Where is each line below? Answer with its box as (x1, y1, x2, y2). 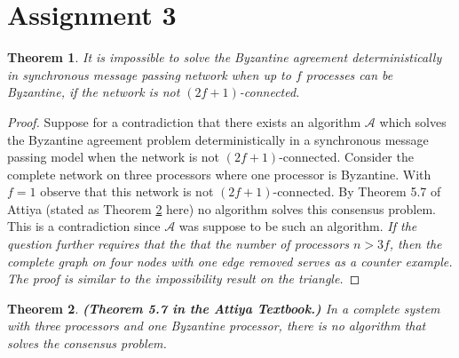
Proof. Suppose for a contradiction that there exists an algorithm (7, 112, 361, 131)
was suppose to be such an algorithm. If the (178, 217, 417, 235)
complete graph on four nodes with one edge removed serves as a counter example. (7, 251, 453, 270)
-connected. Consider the (279, 147, 414, 166)
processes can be (305, 65, 393, 84)
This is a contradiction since (7, 217, 161, 235)
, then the (389, 235, 442, 253)
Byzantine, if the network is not (7, 83, 180, 101)
